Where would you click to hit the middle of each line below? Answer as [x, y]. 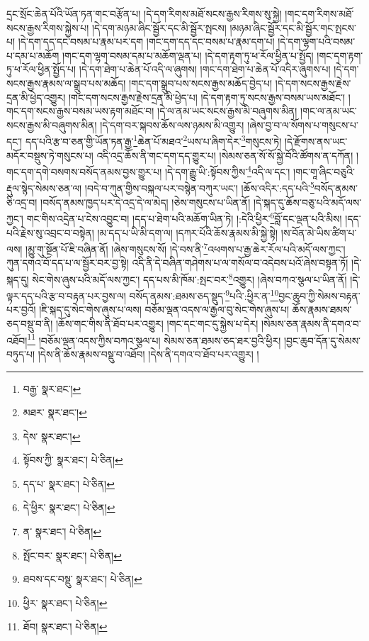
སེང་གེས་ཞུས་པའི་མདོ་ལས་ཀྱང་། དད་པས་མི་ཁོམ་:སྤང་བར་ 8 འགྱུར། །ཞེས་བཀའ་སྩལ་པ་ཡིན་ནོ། [189, 278]
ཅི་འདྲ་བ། [22, 202]
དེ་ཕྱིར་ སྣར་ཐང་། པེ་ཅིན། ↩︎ [69, 507]
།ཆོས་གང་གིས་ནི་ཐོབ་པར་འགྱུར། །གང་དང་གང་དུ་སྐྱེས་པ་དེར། [157, 324]
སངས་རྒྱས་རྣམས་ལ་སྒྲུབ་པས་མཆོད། [66, 83]
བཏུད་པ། [21, 353]
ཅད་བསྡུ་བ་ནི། [30, 324]
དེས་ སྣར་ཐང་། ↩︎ [52, 436]
